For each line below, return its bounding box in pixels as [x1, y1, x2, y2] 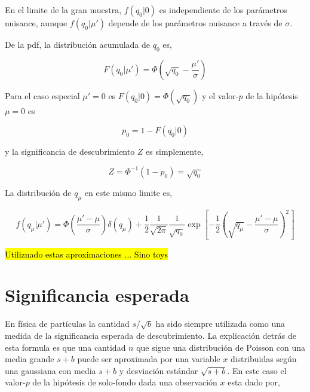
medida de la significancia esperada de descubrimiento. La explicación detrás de [5, 329, 296, 341]
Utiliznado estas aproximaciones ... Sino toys [5, 247, 168, 260]
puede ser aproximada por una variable [77, 353, 220, 365]
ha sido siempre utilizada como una [155, 317, 285, 330]
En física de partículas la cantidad [5, 317, 130, 330]
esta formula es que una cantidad [5, 341, 126, 353]
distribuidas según [230, 353, 297, 365]
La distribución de [5, 186, 72, 198]
